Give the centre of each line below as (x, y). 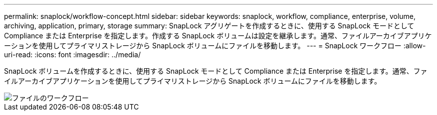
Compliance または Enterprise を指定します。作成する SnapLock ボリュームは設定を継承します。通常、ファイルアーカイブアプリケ (218, 36)
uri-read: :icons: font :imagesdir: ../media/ (72, 55)
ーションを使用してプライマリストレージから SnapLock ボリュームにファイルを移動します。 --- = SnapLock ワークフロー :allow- (215, 46)
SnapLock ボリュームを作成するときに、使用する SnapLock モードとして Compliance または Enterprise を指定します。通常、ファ (216, 71)
